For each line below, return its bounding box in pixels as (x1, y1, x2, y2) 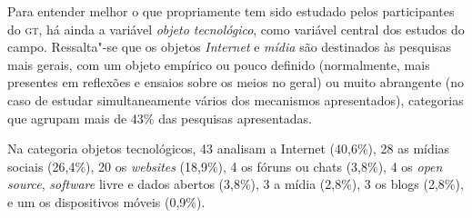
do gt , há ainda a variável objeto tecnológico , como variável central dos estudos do (7, 19, 465, 38)
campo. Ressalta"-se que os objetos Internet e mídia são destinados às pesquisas (7, 37, 452, 56)
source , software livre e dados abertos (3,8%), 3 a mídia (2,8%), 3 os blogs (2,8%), (7, 174, 464, 193)
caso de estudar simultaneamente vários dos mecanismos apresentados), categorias (7, 90, 464, 109)
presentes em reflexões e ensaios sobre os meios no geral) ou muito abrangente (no (7, 73, 464, 92)
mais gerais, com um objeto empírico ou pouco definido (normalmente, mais (7, 54, 430, 74)
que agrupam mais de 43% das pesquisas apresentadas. (7, 108, 313, 127)
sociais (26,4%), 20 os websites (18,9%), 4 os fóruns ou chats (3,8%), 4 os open (7, 156, 443, 175)
